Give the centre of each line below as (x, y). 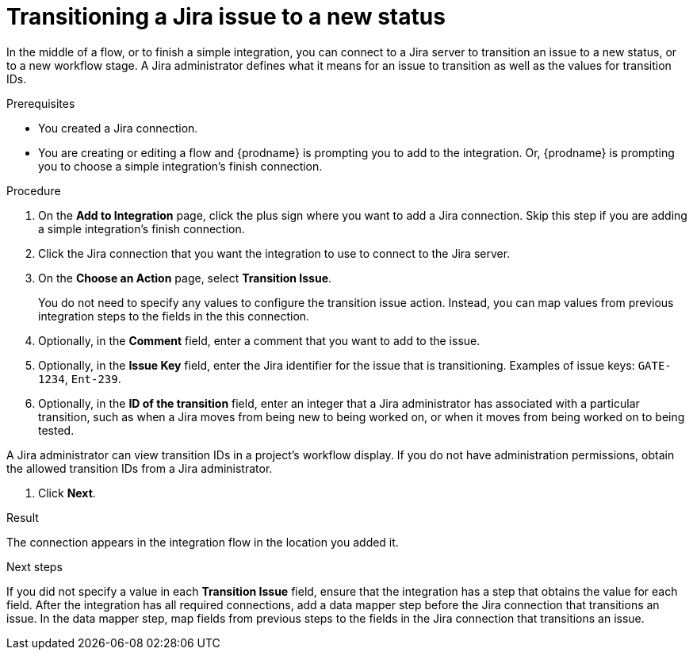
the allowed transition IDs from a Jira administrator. (140, 468)
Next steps (34, 566)
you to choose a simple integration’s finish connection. (180, 166)
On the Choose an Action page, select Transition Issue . (185, 278)
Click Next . (67, 493)
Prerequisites (41, 103)
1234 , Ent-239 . (80, 378)
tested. (56, 430)
